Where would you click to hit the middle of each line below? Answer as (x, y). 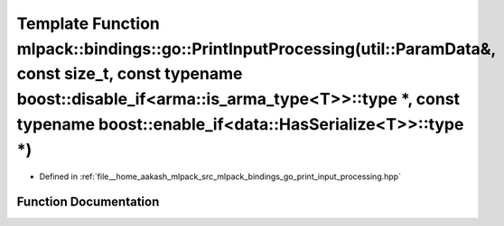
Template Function (88, 23)
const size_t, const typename (130, 74)
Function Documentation (88, 202)
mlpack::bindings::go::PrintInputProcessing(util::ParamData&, (257, 49)
